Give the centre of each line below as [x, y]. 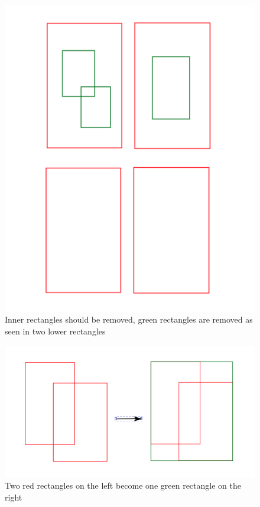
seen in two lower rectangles [55, 331]
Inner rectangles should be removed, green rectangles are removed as [129, 319]
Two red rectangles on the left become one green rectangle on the [123, 485]
